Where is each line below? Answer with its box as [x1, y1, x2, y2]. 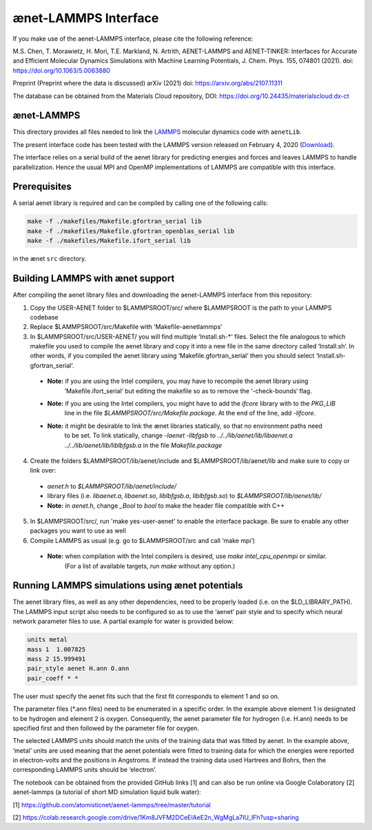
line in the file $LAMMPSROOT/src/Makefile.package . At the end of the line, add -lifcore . [64, 409, 316, 417]
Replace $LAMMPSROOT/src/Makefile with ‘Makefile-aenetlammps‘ [30, 323, 223, 331]
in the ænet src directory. [12, 255, 87, 263]
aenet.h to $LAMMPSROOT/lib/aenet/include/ [47, 482, 177, 490]
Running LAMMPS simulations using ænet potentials [12, 580, 244, 591]
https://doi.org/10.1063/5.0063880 [12, 66, 110, 75]
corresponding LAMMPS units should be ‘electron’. [12, 766, 156, 774]
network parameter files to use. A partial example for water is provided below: [12, 617, 234, 626]
